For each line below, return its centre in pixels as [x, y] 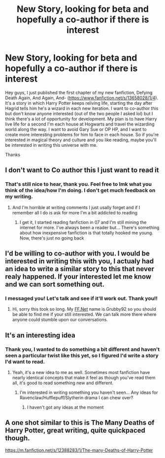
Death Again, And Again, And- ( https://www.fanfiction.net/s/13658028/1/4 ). [82, 98]
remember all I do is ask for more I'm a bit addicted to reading [75, 212]
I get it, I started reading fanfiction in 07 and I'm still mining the [83, 222]
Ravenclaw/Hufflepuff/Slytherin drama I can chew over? [76, 398]
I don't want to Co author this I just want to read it [82, 170]
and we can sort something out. [55, 284]
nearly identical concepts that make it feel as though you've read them [84, 377]
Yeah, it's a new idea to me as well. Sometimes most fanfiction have [81, 372]
